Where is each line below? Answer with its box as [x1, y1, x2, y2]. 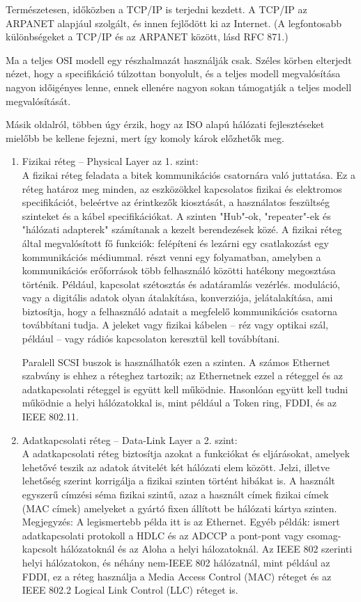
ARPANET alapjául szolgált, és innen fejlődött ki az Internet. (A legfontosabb [6, 15, 341, 30]
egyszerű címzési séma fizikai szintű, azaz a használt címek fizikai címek [22, 487, 329, 501]
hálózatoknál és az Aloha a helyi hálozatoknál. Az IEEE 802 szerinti [61, 541, 353, 556]
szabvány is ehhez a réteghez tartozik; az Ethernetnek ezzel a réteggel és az [22, 368, 343, 383]
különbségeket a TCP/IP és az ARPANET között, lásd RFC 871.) [6, 29, 289, 44]
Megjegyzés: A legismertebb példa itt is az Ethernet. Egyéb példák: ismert [22, 514, 340, 529]
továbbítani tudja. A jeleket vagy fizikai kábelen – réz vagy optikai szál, [22, 317, 328, 332]
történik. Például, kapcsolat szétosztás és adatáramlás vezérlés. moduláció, [22, 276, 340, 291]
